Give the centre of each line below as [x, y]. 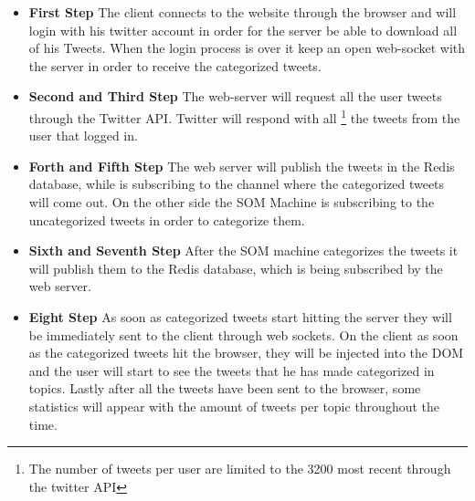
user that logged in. [83, 136]
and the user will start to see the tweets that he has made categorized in [232, 370]
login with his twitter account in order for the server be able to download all [243, 30]
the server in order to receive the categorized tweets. [175, 65]
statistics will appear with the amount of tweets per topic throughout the [234, 406]
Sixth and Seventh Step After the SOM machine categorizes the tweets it [243, 250]
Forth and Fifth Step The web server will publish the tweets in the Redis [242, 166]
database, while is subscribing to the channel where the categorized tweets [237, 184]
